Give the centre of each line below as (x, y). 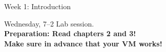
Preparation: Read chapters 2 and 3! (70, 33)
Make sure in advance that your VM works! (83, 43)
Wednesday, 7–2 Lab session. (49, 23)
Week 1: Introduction (37, 6)
